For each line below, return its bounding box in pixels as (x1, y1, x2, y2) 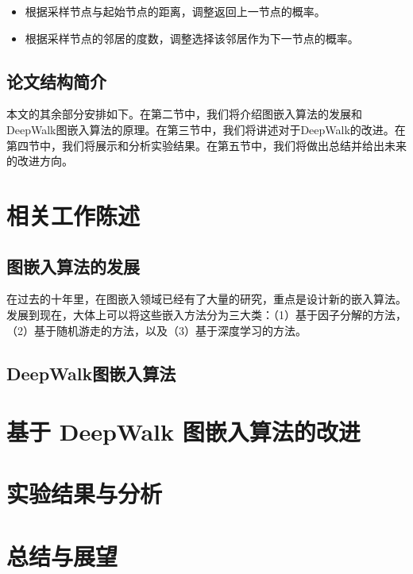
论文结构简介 (6, 68, 106, 93)
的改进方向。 (6, 152, 73, 169)
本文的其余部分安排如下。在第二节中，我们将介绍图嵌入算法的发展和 (6, 106, 362, 122)
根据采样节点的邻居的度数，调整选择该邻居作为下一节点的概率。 (25, 29, 359, 46)
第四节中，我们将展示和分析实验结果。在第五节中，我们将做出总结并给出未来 (6, 137, 407, 153)
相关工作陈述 (6, 198, 141, 231)
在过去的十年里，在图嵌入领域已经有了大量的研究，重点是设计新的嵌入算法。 (6, 291, 407, 307)
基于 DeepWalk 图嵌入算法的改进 (6, 415, 361, 448)
